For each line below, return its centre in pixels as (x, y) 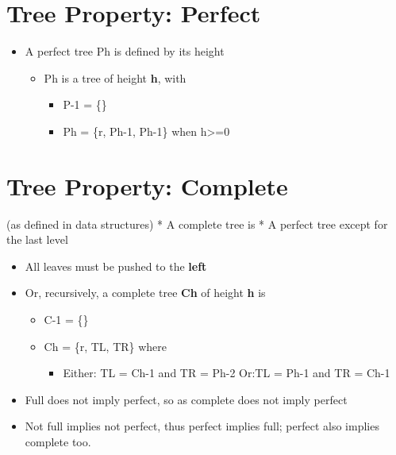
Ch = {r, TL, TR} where (106, 346)
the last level (37, 239)
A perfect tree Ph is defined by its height (125, 51)
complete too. (58, 441)
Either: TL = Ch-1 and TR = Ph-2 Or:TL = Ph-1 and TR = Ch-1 (227, 373)
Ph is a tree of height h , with (115, 77)
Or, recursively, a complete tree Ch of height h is (145, 293)
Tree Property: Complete (147, 185)
